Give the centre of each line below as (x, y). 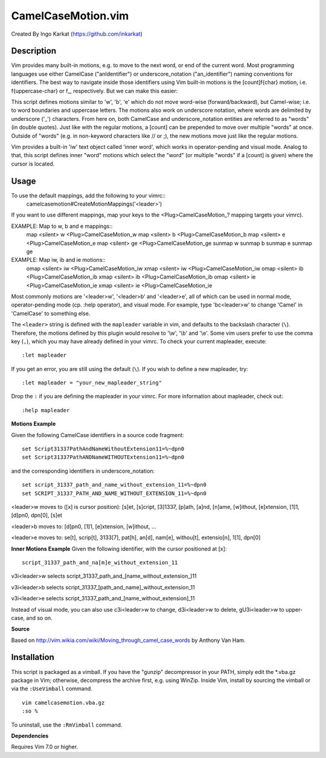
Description (34, 51)
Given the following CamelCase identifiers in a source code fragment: (97, 435)
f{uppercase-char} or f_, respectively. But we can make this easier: (94, 91)
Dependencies (30, 736)
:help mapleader (46, 410)
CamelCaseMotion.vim (70, 16)
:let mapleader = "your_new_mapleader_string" (92, 383)
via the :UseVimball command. (52, 688)
